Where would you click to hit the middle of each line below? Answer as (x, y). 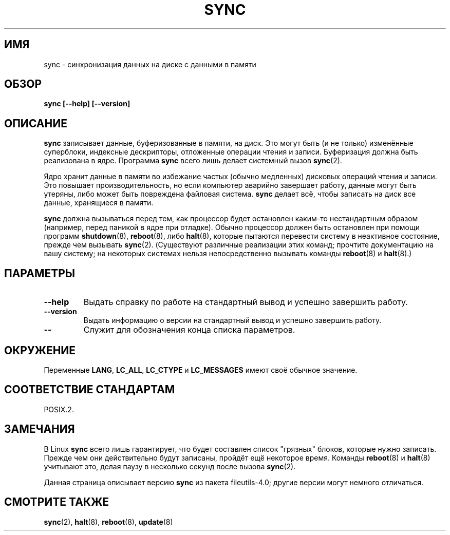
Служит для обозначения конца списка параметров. (189, 330)
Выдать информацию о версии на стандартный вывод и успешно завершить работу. (232, 320)
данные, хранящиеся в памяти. (99, 203)
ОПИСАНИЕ (36, 123)
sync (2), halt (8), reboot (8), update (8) (108, 522)
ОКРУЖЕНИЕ (40, 350)
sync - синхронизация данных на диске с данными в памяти (150, 64)
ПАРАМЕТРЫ (40, 273)
